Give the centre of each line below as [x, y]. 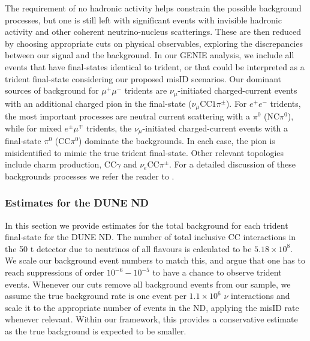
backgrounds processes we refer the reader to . [90, 176]
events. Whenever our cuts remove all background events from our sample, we [148, 284]
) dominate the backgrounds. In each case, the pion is [177, 141]
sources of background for [52, 90]
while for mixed [33, 128]
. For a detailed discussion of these [232, 164]
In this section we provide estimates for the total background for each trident [147, 225]
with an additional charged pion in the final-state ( [98, 103]
